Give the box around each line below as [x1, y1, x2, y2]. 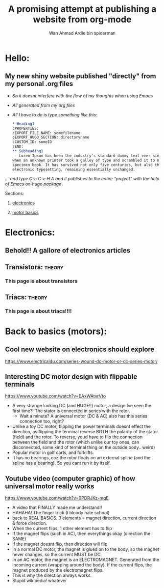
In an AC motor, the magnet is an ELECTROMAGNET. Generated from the [12, 557, 160, 563]
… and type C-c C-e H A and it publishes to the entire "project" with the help [5, 176, 160, 182]
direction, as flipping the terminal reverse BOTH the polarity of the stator [12, 429, 158, 435]
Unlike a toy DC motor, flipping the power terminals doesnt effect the [12, 423, 151, 429]
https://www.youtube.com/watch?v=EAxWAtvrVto [5, 393, 106, 399]
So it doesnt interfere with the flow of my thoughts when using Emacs [12, 92, 153, 99]
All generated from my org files [12, 102, 75, 108]
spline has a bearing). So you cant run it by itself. [12, 460, 111, 466]
